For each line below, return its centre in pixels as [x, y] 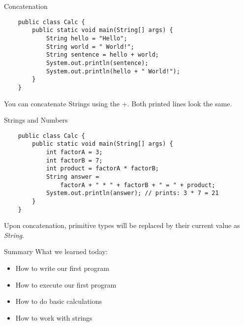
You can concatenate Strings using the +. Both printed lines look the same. [118, 103]
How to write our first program [62, 268]
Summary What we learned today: [56, 251]
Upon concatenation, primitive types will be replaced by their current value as [122, 225]
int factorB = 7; [74, 160]
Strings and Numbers [36, 120]
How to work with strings [54, 317]
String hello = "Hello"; [87, 38]
